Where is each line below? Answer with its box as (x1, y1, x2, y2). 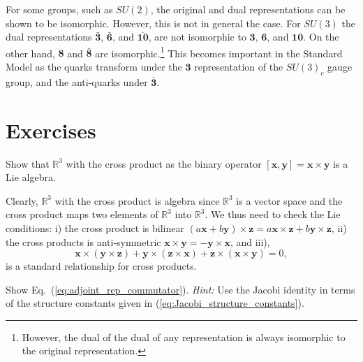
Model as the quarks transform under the (6, 59, 182, 74)
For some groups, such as (6, 2, 113, 16)
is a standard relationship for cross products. (6, 259, 197, 273)
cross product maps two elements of (6, 207, 158, 222)
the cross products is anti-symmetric (6, 234, 161, 249)
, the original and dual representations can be (150, 2, 346, 16)
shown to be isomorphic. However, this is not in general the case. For (6, 15, 301, 30)
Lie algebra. (6, 170, 56, 184)
